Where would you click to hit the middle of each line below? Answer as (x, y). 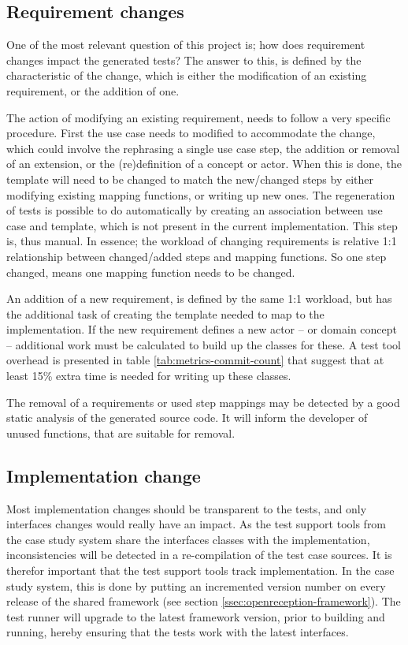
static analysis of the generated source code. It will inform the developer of (187, 418)
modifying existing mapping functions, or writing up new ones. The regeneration (201, 194)
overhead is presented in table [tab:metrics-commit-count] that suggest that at (195, 360)
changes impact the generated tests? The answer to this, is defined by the (184, 60)
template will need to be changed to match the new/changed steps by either (190, 179)
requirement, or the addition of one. (93, 90)
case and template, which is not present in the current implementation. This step (202, 225)
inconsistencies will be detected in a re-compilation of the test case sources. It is (199, 555)
